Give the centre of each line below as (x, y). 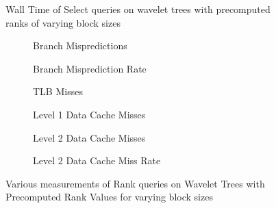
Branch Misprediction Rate (90, 68)
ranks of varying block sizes (63, 22)
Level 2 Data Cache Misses (89, 137)
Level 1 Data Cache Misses (89, 114)
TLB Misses (58, 91)
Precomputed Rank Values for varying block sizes (109, 197)
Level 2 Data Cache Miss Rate (97, 160)
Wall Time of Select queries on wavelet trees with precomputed (138, 9)
